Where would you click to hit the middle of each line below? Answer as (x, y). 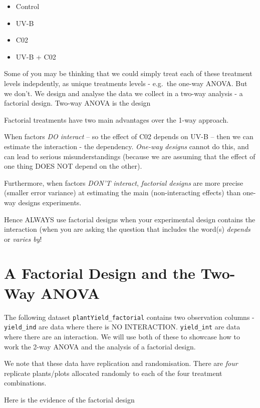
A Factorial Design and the (100, 273)
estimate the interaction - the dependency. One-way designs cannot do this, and (126, 146)
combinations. (25, 383)
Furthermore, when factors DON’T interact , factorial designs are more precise (124, 182)
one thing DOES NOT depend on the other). (73, 166)
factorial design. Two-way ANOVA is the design (77, 103)
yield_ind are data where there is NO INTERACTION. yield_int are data (122, 327)
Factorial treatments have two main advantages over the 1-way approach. (116, 119)
